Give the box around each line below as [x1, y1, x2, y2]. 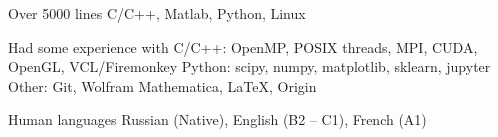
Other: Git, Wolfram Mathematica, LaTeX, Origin [8, 75, 317, 96]
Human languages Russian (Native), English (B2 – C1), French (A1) [8, 109, 427, 130]
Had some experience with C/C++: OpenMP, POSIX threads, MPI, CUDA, [8, 36, 478, 57]
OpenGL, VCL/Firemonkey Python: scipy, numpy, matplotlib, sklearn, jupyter [8, 56, 491, 77]
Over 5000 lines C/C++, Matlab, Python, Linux [8, 3, 306, 23]
